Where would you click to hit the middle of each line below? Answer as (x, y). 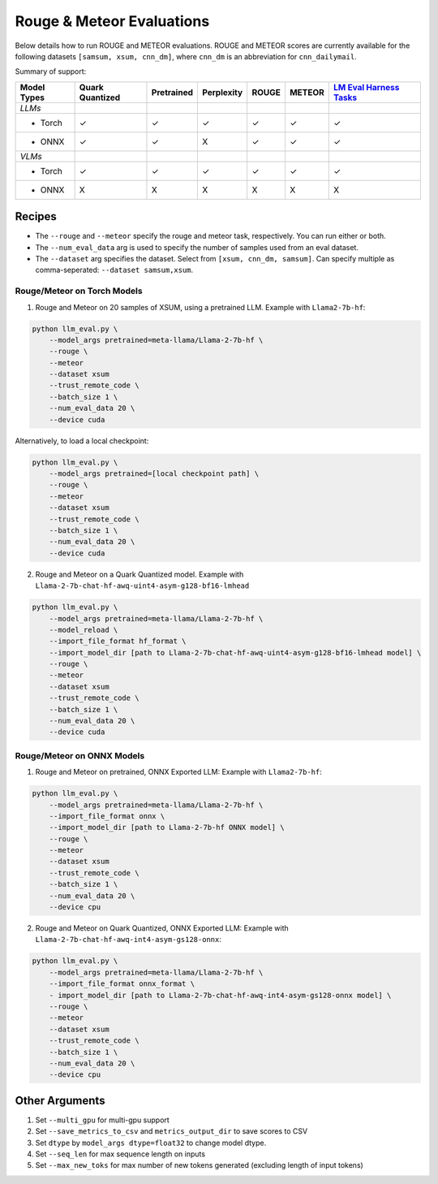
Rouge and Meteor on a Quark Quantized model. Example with (140, 574)
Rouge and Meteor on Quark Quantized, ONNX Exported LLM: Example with (162, 928)
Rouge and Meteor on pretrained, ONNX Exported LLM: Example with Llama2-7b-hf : (178, 772)
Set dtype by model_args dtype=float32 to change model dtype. (151, 1143)
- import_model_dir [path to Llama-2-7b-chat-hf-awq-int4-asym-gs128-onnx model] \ (220, 995)
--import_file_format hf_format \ (118, 641)
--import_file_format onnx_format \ (122, 984)
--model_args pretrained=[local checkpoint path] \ (154, 474)
